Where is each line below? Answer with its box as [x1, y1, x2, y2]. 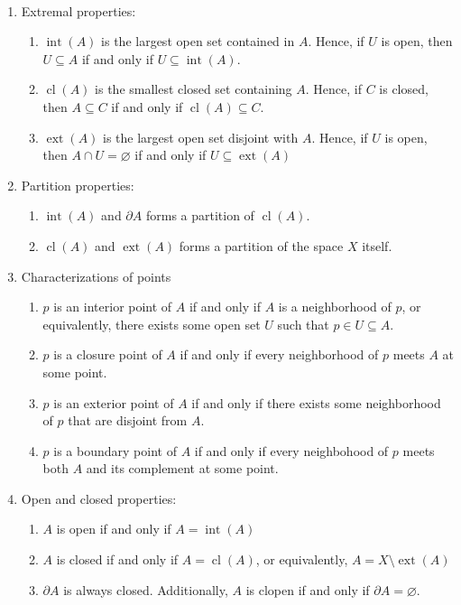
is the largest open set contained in [101, 32, 295, 51]
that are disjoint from [68, 411, 188, 430]
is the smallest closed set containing [95, 79, 292, 98]
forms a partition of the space [179, 236, 344, 255]
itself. [362, 236, 392, 255]
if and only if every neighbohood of [194, 441, 389, 460]
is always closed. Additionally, [63, 580, 228, 599]
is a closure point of [53, 345, 162, 364]
